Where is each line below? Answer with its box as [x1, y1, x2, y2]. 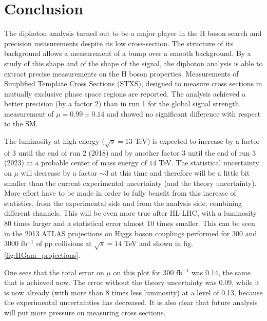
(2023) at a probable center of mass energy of [4, 157, 147, 168]
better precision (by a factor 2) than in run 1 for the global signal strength [4, 98, 239, 109]
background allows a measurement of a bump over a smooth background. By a [4, 48, 251, 59]
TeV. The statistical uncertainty [159, 157, 259, 168]
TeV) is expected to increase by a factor [135, 136, 260, 146]
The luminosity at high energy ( [4, 136, 105, 146]
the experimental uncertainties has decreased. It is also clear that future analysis [4, 297, 258, 308]
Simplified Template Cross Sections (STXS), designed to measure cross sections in [4, 78, 262, 89]
